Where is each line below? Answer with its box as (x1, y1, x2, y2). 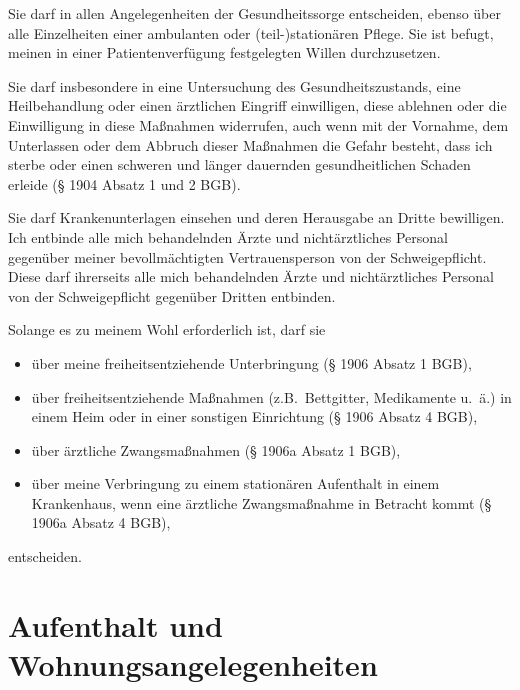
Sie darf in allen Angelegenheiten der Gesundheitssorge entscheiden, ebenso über (8, 3, 501, 23)
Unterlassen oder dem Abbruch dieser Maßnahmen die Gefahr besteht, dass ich (8, 134, 493, 155)
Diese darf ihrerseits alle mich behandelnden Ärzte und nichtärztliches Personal (8, 266, 494, 287)
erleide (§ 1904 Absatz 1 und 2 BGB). (8, 173, 241, 194)
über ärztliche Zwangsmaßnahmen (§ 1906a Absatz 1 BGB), (31, 439, 401, 460)
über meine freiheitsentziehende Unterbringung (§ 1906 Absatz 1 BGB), (31, 352, 472, 373)
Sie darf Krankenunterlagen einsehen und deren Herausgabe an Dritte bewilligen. (8, 207, 505, 228)
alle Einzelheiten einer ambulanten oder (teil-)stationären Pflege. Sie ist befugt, (8, 22, 494, 43)
